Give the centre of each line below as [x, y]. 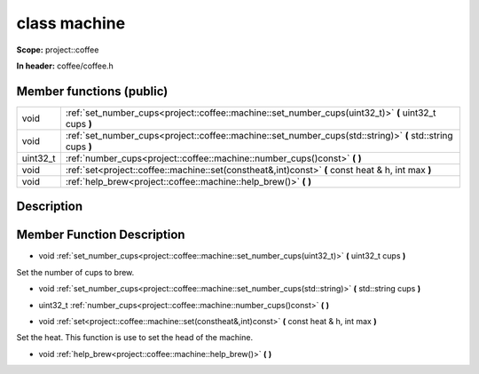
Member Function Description [101, 235]
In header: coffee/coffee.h [65, 66]
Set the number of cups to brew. [75, 272]
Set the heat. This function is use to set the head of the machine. [134, 338]
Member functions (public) [92, 91]
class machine [71, 23]
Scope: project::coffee [58, 50]
